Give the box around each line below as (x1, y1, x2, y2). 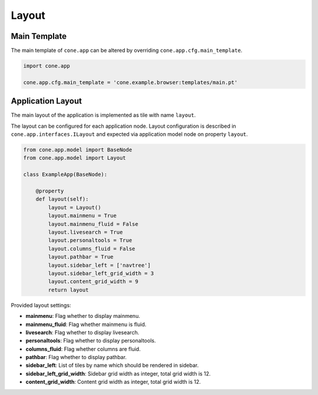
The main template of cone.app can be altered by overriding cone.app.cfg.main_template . (11, 47, 243, 54)
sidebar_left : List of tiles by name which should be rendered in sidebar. (25, 362, 199, 369)
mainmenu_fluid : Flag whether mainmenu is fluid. (25, 321, 147, 328)
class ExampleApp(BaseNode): (23, 171, 108, 178)
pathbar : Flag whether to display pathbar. (25, 354, 127, 361)
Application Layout (11, 96, 82, 106)
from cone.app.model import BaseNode (23, 147, 132, 153)
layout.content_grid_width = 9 (48, 278, 138, 285)
